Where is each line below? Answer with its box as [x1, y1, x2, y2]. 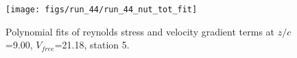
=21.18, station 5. [54, 38, 130, 52]
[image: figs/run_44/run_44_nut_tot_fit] [5, 5, 198, 14]
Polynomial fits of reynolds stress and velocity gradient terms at [5, 24, 275, 38]
